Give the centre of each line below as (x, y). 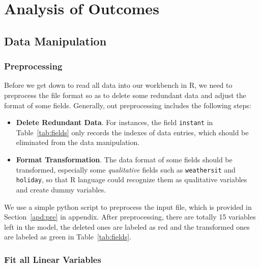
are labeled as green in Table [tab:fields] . (68, 237)
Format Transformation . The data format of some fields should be (124, 159)
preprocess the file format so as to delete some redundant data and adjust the (125, 95)
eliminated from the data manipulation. (78, 142)
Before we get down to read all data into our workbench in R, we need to (118, 85)
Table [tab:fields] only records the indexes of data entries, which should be (132, 132)
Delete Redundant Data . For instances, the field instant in (114, 122)
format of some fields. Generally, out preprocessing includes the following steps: (128, 105)
